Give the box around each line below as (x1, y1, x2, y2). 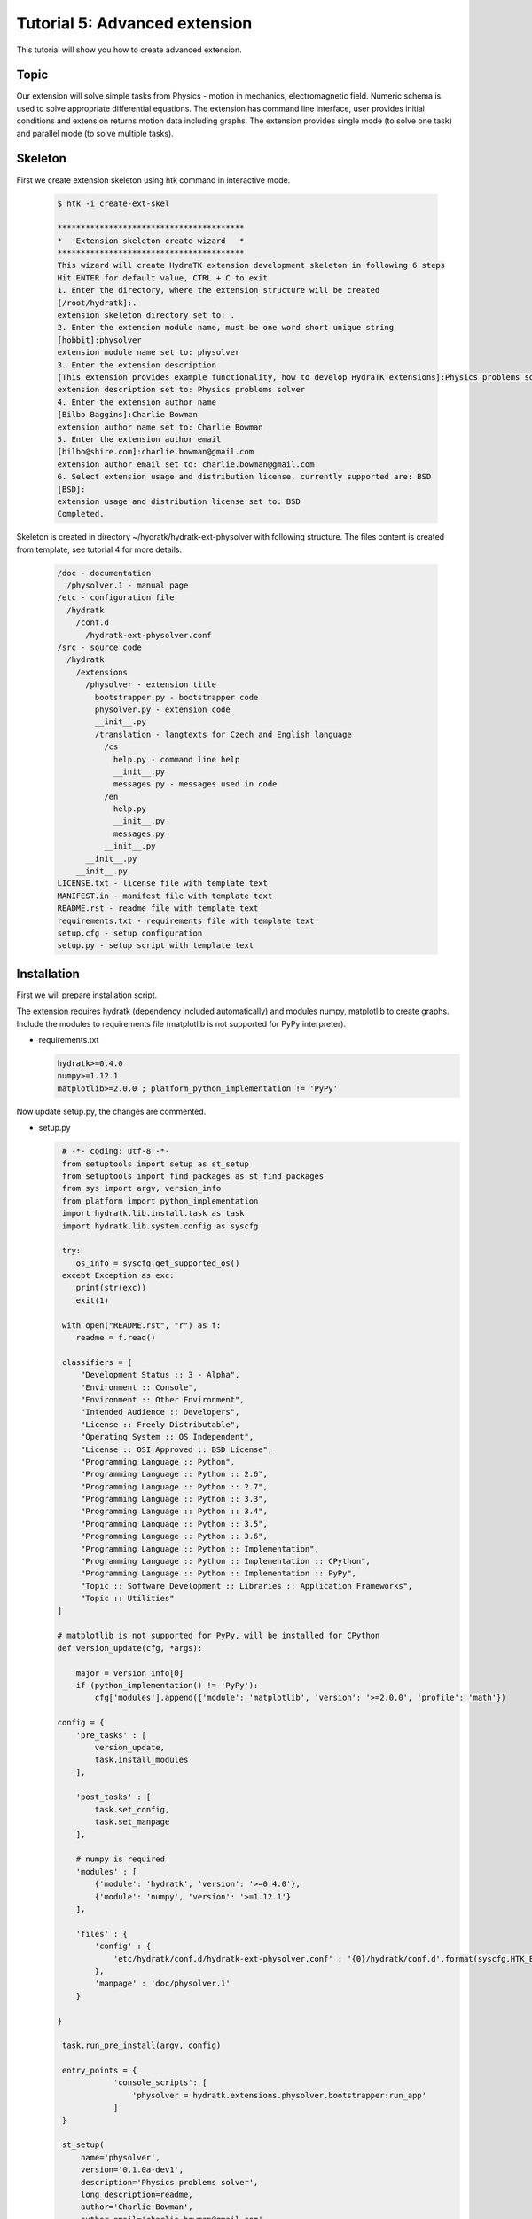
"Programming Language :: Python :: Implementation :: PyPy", (80, 1568, 357, 1579)
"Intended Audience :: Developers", (80, 1407, 240, 1417)
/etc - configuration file (57, 593, 175, 603)
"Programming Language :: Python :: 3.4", (80, 1506, 268, 1517)
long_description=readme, (80, 2189, 194, 2199)
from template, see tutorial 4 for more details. (16, 544, 183, 555)
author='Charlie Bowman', (80, 2202, 194, 2212)
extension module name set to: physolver (57, 347, 240, 358)
